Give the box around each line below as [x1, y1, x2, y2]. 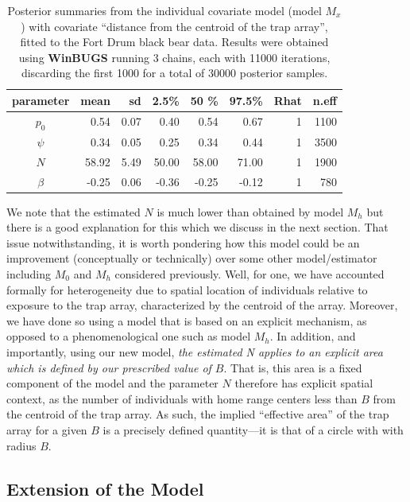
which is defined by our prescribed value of [6, 359, 211, 376]
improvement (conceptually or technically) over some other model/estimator [6, 250, 377, 267]
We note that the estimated [6, 203, 141, 220]
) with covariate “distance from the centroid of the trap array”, [21, 18, 328, 34]
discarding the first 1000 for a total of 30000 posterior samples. [21, 64, 328, 81]
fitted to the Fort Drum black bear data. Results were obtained [20, 33, 329, 50]
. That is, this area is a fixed [223, 359, 362, 376]
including [6, 266, 52, 282]
